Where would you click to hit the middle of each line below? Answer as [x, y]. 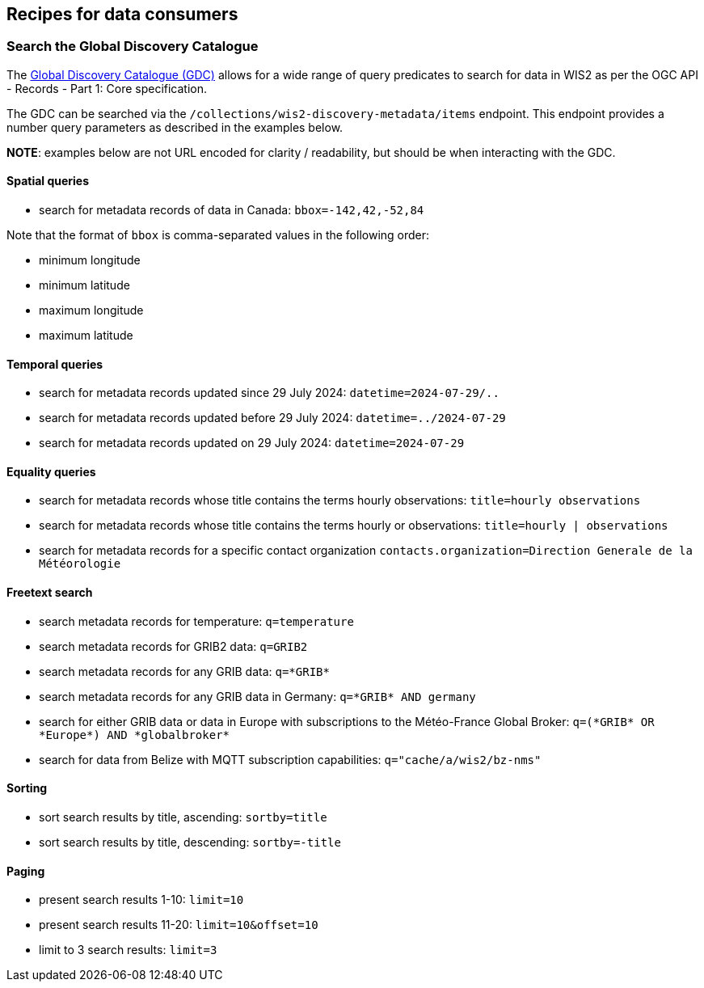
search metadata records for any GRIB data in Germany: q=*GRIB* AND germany [257, 696]
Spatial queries [48, 181]
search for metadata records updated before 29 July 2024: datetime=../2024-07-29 [272, 418]
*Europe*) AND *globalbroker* [135, 735]
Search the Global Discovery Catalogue [133, 46]
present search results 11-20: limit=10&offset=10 [179, 925]
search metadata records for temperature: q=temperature [196, 621]
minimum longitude [90, 260]
